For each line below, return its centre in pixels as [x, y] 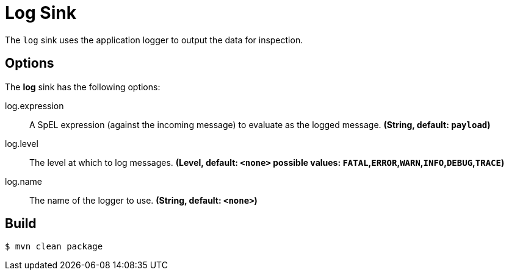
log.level [22, 143]
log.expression [34, 105]
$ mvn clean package [54, 247]
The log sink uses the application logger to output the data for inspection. [154, 40]
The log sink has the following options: [83, 87]
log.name [23, 181]
